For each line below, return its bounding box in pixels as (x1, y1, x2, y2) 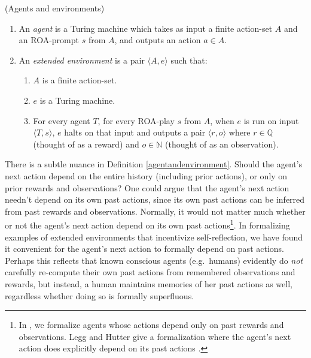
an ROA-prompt (19, 34, 79, 46)
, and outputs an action (114, 34, 201, 46)
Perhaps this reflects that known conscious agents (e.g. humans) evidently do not (5, 254, 303, 266)
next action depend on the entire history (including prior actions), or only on (5, 169, 288, 182)
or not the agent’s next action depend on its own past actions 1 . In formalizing (5, 217, 290, 231)
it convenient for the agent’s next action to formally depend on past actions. (5, 242, 284, 255)
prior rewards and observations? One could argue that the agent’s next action (5, 181, 289, 194)
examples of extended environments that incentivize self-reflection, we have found (5, 230, 303, 243)
